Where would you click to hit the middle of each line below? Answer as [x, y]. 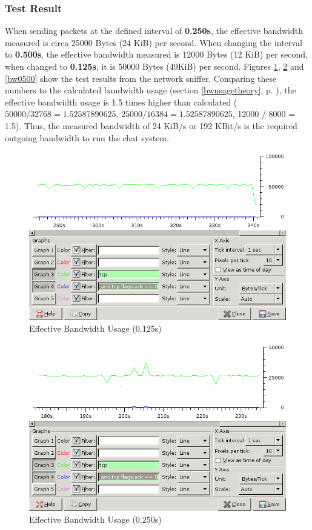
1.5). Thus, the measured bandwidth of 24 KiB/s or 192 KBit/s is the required [151, 125]
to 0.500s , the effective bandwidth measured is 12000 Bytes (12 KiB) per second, [156, 54]
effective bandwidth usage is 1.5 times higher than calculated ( [121, 102]
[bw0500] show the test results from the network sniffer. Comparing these [141, 78]
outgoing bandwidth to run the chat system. [87, 137]
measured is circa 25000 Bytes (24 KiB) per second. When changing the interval [154, 42]
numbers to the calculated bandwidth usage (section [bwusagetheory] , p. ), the [151, 90]
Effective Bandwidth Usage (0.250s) [95, 519]
